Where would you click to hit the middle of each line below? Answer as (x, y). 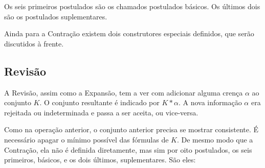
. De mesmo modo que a (215, 139)
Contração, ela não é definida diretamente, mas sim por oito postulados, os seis (128, 149)
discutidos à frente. (34, 43)
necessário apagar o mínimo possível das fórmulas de (86, 139)
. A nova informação (210, 102)
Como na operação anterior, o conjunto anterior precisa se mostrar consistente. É (131, 129)
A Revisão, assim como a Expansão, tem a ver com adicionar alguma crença (124, 92)
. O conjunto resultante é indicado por (100, 102)
